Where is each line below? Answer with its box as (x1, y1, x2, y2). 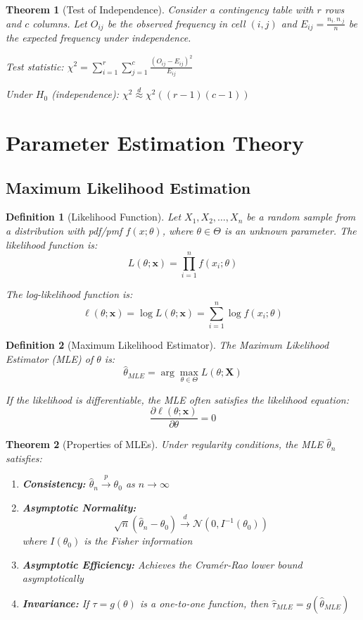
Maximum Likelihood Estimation (6, 176, 251, 198)
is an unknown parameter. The (224, 223, 357, 237)
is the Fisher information (84, 533, 193, 548)
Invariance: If (22, 596, 89, 611)
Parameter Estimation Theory (6, 128, 304, 156)
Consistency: (22, 476, 86, 491)
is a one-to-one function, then (139, 596, 269, 611)
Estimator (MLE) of (6, 351, 94, 366)
